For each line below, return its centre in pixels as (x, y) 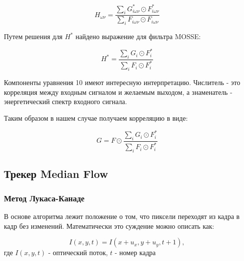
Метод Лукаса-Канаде (44, 198)
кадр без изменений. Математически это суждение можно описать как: (109, 226)
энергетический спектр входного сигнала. (66, 101)
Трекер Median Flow (56, 174)
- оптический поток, (78, 252)
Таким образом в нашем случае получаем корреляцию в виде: (96, 118)
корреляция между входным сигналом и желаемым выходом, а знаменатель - (118, 92)
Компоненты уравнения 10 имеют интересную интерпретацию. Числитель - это (122, 82)
